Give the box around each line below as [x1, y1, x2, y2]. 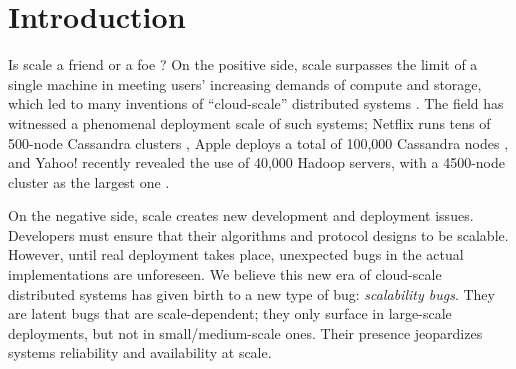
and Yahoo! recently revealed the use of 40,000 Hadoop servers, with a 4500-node [8, 152, 505, 173]
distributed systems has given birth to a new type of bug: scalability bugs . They [8, 283, 495, 304]
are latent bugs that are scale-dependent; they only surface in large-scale [8, 303, 452, 324]
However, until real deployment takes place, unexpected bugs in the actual [8, 244, 464, 265]
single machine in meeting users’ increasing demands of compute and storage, [8, 73, 482, 94]
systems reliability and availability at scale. [8, 342, 272, 363]
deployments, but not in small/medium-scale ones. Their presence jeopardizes [8, 322, 483, 343]
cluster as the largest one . [8, 171, 170, 192]
